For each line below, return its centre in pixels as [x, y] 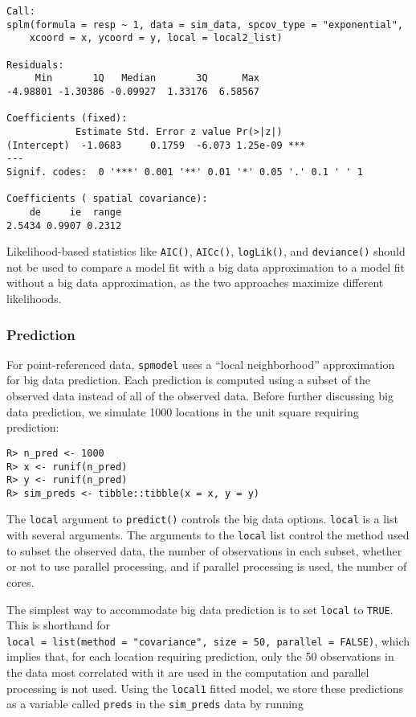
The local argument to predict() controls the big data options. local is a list [202, 519]
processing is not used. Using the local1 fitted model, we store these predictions [205, 688]
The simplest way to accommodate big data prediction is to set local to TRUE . [200, 609]
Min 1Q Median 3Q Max [147, 78]
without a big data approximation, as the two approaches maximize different [195, 283]
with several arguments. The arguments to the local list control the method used [208, 535]
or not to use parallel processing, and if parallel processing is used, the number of [207, 566]
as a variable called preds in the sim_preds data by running [155, 704]
